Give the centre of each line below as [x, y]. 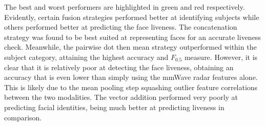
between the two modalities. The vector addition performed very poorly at [121, 97]
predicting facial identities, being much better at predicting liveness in [114, 107]
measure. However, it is [221, 57]
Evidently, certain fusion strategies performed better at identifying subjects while [132, 17]
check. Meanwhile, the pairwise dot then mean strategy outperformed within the [130, 47]
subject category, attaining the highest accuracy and [86, 57]
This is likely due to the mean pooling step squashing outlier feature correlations [131, 87]
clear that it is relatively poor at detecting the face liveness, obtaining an [119, 67]
